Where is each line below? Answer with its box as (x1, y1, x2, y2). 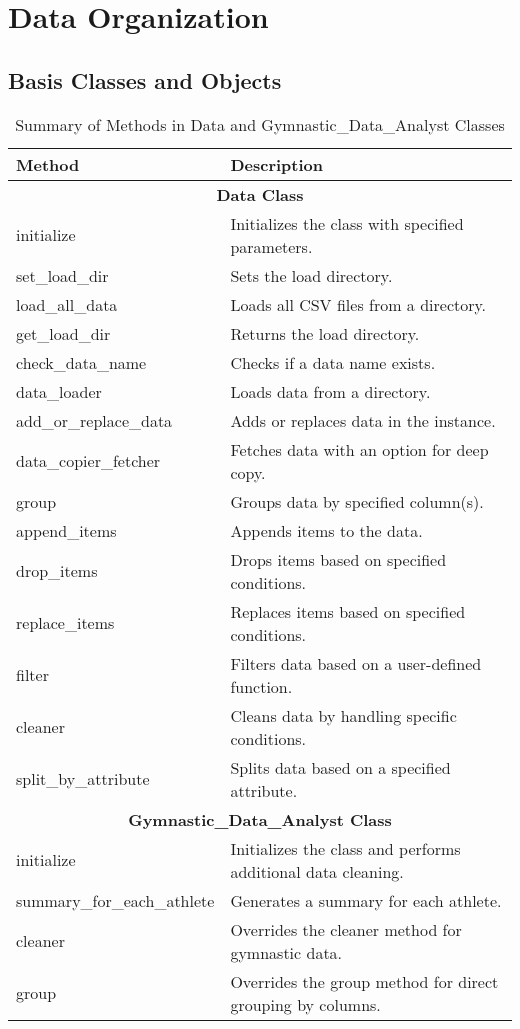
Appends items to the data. (230, 518, 423, 542)
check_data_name (16, 350, 147, 374)
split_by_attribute (16, 767, 150, 791)
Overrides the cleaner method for (230, 917, 462, 941)
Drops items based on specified (230, 547, 447, 571)
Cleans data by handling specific (230, 703, 457, 727)
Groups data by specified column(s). (230, 489, 484, 513)
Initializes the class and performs (230, 836, 461, 860)
